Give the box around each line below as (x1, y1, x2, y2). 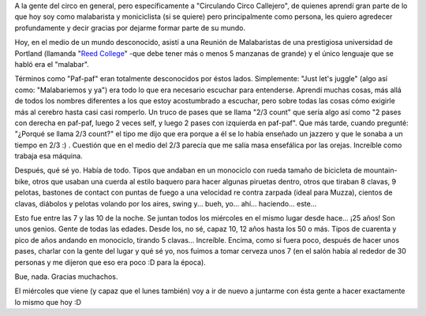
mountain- (363, 165, 398, 175)
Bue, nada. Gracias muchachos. (14, 272, 118, 281)
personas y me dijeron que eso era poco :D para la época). (14, 257, 207, 267)
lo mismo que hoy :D (14, 297, 82, 307)
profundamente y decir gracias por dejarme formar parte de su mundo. (14, 23, 246, 32)
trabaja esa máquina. (14, 151, 83, 161)
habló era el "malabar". (14, 59, 90, 69)
